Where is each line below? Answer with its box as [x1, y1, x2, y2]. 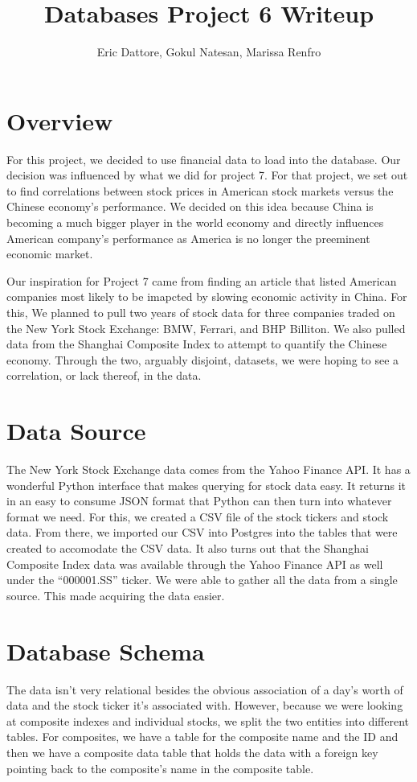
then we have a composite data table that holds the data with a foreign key [6, 743, 378, 760]
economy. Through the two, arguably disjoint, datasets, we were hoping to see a [6, 351, 399, 368]
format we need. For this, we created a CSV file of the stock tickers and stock [6, 508, 389, 525]
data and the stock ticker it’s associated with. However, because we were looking [6, 697, 403, 714]
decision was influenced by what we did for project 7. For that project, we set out [6, 167, 408, 183]
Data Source [6, 414, 146, 447]
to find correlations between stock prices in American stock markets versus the [6, 182, 394, 199]
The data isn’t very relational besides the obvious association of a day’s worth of [6, 681, 403, 698]
